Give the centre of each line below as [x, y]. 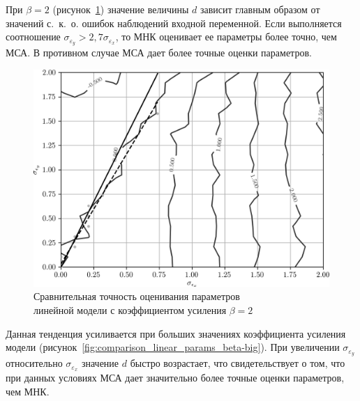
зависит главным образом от [260, 9]
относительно [34, 363]
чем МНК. [28, 391]
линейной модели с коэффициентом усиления [130, 310]
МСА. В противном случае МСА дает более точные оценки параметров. [159, 53]
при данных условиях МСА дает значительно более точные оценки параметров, [175, 377]
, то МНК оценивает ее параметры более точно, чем [226, 37]
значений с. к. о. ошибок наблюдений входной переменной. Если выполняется [174, 23]
